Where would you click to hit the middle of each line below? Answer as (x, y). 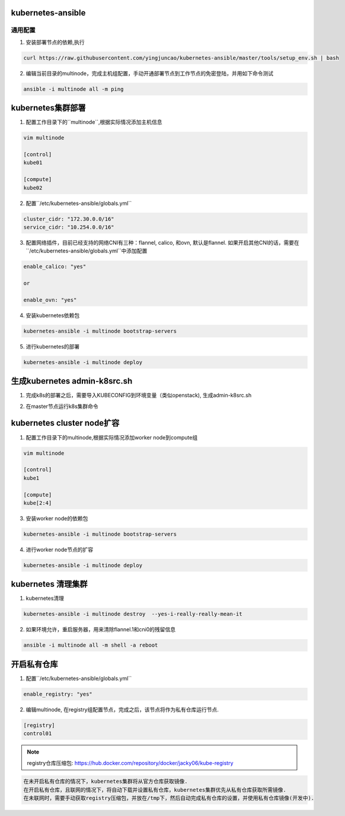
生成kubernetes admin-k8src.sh (72, 381)
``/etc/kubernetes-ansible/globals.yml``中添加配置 (87, 251)
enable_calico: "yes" (55, 267)
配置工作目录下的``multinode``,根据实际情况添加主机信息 (94, 122)
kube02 (33, 188)
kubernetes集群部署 (48, 108)
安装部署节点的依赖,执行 (55, 42)
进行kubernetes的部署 (53, 346)
